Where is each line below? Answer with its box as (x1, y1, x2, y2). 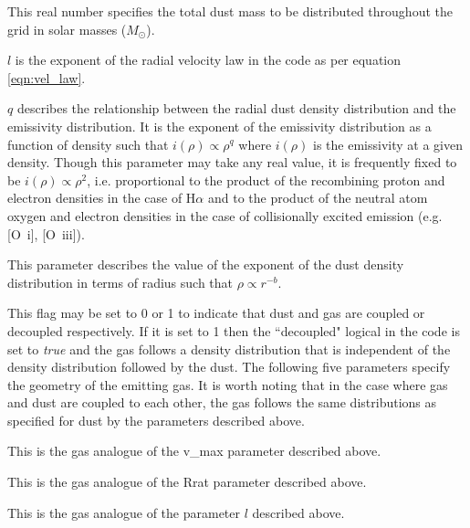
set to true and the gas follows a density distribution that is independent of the (7, 339, 451, 358)
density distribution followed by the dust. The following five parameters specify (7, 357, 451, 376)
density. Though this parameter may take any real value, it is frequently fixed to (7, 153, 457, 172)
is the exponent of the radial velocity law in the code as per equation (15, 50, 402, 69)
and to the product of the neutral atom (207, 188, 428, 207)
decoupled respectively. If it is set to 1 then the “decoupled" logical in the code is (7, 321, 460, 340)
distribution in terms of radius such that (7, 272, 234, 291)
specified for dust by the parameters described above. (7, 410, 305, 429)
